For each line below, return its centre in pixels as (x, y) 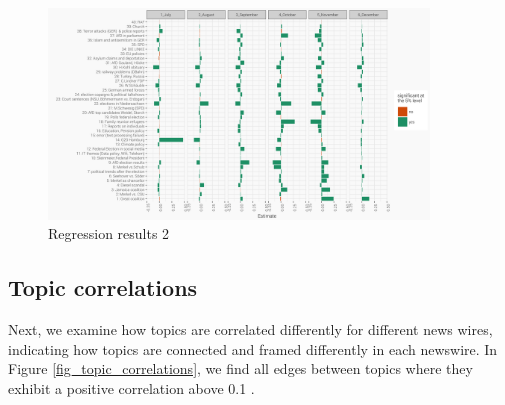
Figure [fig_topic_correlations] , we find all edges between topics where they (240, 368)
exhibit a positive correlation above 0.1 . (131, 387)
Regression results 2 (109, 233)
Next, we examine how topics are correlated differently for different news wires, (250, 329)
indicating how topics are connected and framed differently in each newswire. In (253, 348)
